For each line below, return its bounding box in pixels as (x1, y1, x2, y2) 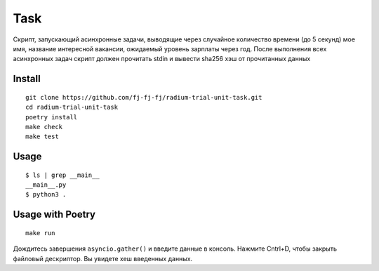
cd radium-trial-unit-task (25, 103, 119, 112)
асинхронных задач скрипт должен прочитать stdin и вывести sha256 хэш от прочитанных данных (13, 55, 311, 63)
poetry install (25, 113, 78, 121)
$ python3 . (25, 190, 67, 199)
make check (25, 123, 63, 131)
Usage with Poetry (13, 209, 96, 220)
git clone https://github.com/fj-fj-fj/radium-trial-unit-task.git (25, 93, 262, 101)
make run (25, 229, 55, 237)
